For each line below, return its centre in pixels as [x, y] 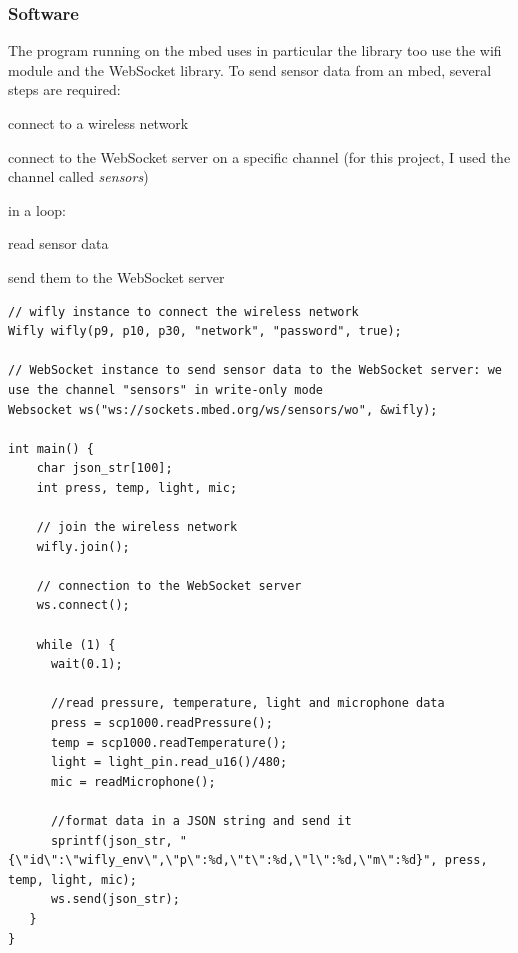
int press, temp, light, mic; [137, 487]
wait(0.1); [86, 664]
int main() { [51, 448]
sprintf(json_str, [111, 840]
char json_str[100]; [104, 468]
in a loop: [37, 209]
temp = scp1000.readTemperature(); [169, 742]
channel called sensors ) [78, 176]
